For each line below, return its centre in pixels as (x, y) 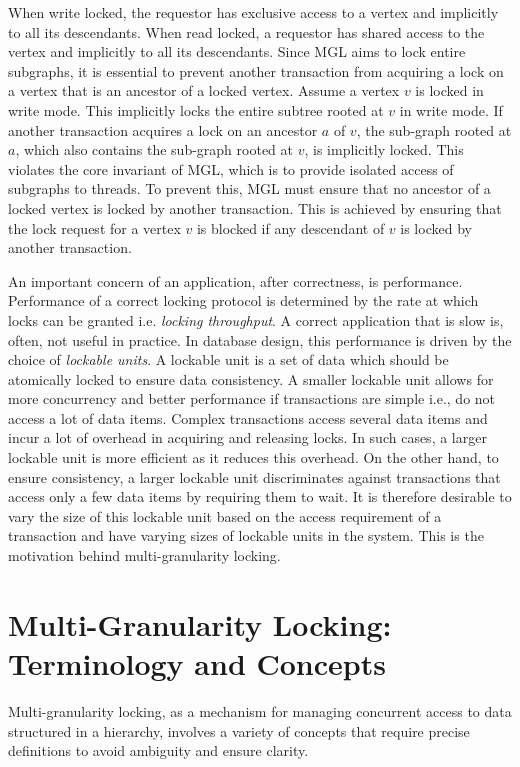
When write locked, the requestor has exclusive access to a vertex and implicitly (253, 12)
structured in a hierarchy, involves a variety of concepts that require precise (239, 730)
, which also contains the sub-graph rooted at (154, 149)
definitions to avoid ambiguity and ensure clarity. (158, 750)
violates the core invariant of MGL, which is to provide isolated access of (231, 168)
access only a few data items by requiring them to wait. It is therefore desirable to (260, 496)
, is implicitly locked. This (384, 149)
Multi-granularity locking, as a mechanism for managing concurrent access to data (260, 710)
